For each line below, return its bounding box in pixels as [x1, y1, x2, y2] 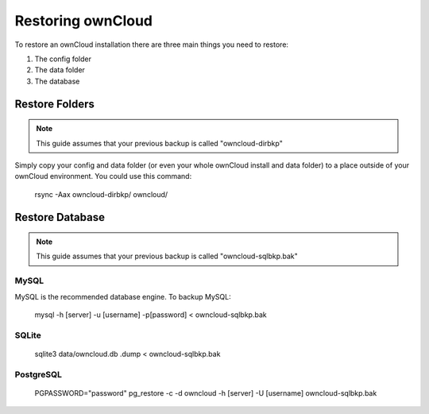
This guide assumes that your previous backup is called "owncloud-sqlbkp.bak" [36, 251, 298, 261]
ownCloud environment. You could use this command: [14, 172, 192, 181]
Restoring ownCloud [14, 12, 153, 29]
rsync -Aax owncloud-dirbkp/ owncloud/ [34, 189, 168, 199]
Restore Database [14, 211, 105, 224]
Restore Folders [14, 97, 95, 110]
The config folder [34, 54, 91, 64]
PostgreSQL [14, 369, 63, 380]
